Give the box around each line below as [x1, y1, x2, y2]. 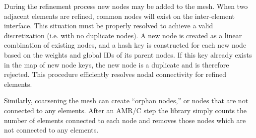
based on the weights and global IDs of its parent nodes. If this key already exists [4, 49, 252, 60]
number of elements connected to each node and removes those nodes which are [4, 115, 246, 125]
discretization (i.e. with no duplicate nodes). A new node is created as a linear [4, 30, 242, 40]
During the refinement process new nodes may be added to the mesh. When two [4, 1, 248, 11]
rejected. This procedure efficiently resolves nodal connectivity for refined [4, 69, 227, 79]
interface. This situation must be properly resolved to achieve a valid [4, 20, 213, 31]
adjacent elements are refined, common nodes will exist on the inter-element [4, 10, 235, 21]
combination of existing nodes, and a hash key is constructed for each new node [4, 40, 247, 50]
